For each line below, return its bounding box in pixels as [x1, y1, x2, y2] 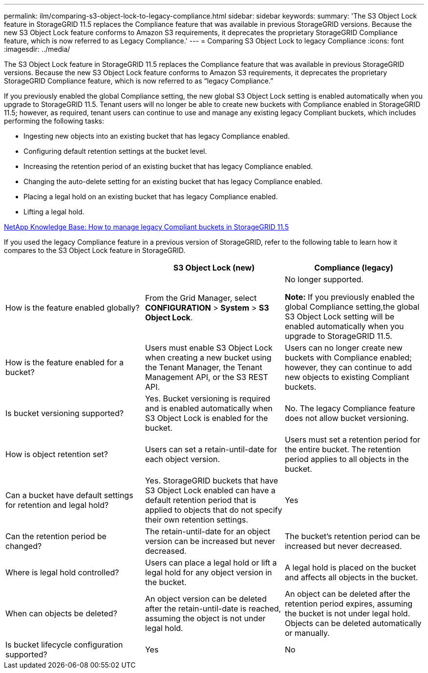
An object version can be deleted [145, 594, 267, 604]
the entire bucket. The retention [284, 444, 401, 454]
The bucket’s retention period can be [284, 531, 420, 541]
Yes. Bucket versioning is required [145, 394, 271, 403]
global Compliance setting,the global [284, 302, 420, 312]
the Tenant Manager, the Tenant [145, 362, 262, 372]
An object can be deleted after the [284, 589, 410, 599]
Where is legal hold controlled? [5, 568, 119, 577]
